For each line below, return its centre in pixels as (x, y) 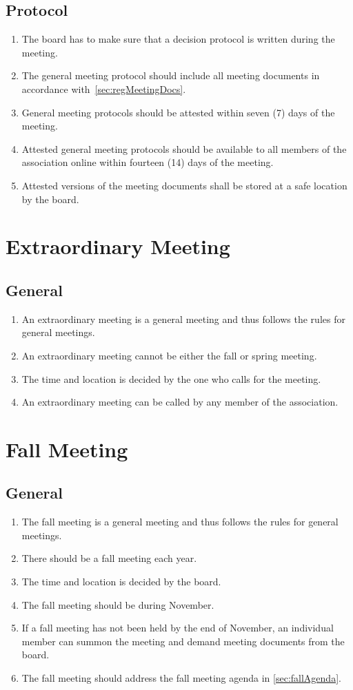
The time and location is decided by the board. (121, 582)
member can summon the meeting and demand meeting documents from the (183, 641)
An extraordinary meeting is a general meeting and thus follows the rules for (183, 318)
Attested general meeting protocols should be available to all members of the (184, 148)
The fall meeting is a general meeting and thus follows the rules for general (180, 522)
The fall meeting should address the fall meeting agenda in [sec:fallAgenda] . (181, 678)
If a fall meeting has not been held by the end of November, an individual (178, 628)
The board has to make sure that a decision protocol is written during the (178, 39)
